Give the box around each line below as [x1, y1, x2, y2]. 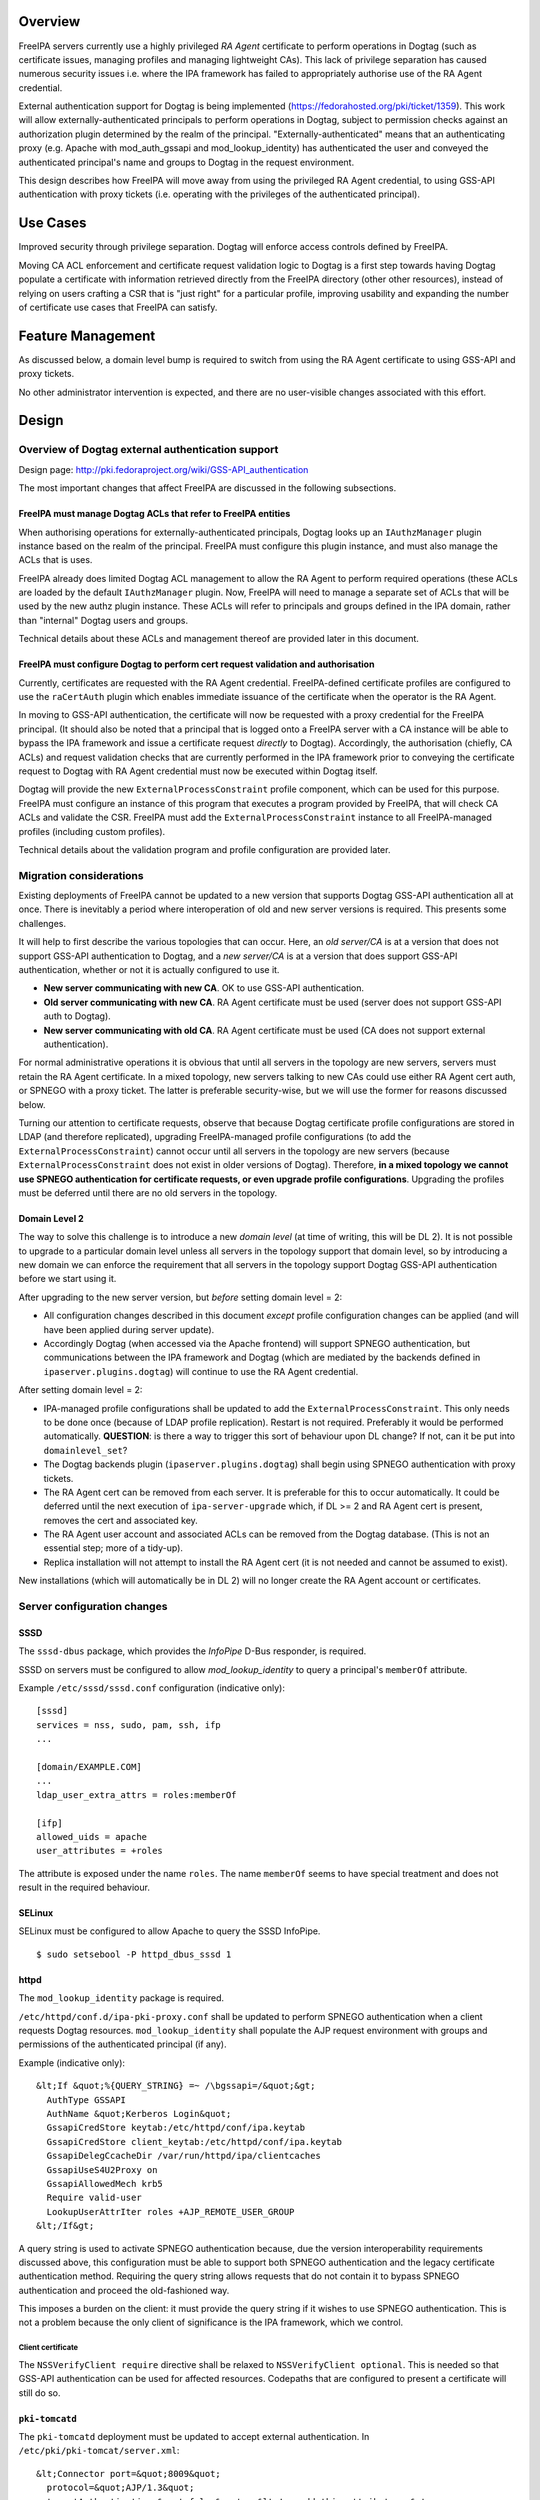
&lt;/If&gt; [36, 2220, 95, 2232]
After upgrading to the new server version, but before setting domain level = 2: [18, 1291, 343, 1303]
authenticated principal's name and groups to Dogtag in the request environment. [18, 156, 355, 168]
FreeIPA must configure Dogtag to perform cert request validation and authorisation [18, 658, 375, 670]
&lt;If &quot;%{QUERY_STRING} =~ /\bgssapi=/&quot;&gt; [36, 2080, 316, 2092]
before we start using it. [18, 1273, 117, 1285]
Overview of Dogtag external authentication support [18, 443, 279, 457]
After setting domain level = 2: [18, 1384, 143, 1396]
